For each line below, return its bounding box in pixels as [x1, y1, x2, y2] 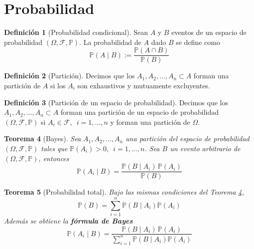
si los [50, 80, 66, 90]
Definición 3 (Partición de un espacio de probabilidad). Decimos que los [4, 97, 228, 107]
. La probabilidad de [79, 36, 141, 47]
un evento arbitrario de [170, 143, 241, 153]
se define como [176, 36, 220, 47]
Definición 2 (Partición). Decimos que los [4, 70, 135, 81]
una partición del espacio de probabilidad [126, 133, 250, 144]
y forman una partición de [110, 116, 190, 127]
